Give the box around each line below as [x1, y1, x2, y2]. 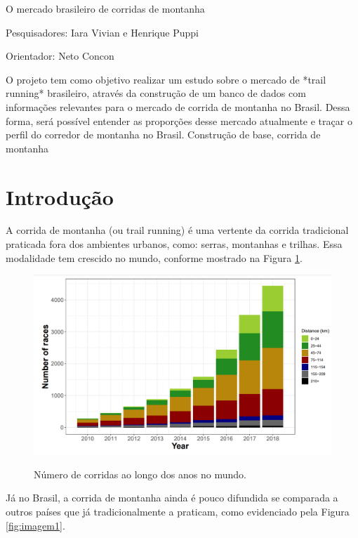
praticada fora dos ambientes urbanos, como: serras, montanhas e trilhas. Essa [6, 237, 343, 251]
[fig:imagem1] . [6, 518, 65, 532]
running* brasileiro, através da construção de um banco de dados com [6, 86, 306, 100]
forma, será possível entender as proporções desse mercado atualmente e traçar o [6, 113, 352, 128]
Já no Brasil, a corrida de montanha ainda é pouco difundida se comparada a [6, 490, 338, 505]
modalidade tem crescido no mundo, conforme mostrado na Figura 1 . [6, 250, 303, 265]
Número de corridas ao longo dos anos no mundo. [34, 466, 246, 481]
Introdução [6, 182, 114, 211]
